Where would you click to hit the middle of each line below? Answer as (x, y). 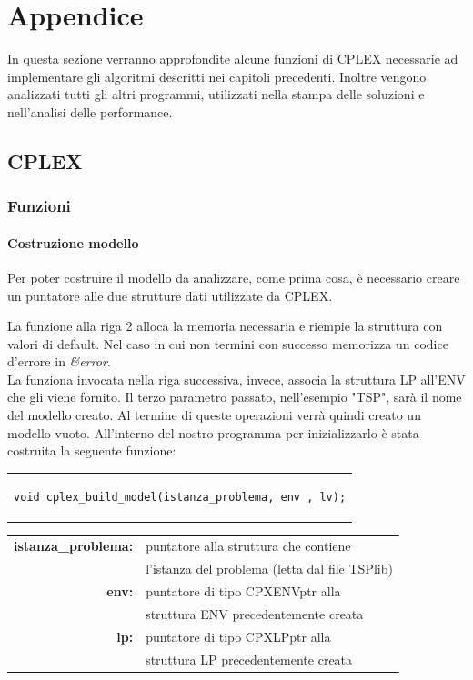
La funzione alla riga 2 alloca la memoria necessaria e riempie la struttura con (225, 326)
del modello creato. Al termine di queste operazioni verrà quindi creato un (214, 415)
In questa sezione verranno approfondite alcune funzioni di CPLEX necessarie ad (233, 59)
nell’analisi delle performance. (90, 111)
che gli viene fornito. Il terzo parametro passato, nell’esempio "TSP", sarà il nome (235, 397)
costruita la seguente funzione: (92, 450)
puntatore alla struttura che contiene (248, 546)
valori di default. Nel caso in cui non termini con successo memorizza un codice (228, 343)
